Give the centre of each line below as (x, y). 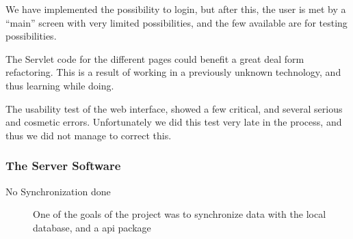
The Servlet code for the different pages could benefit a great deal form (155, 58)
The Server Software (63, 166)
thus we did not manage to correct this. (89, 135)
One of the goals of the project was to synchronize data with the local (180, 214)
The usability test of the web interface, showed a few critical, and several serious (174, 108)
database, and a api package (92, 227)
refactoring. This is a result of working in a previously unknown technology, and (173, 72)
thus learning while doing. (60, 85)
